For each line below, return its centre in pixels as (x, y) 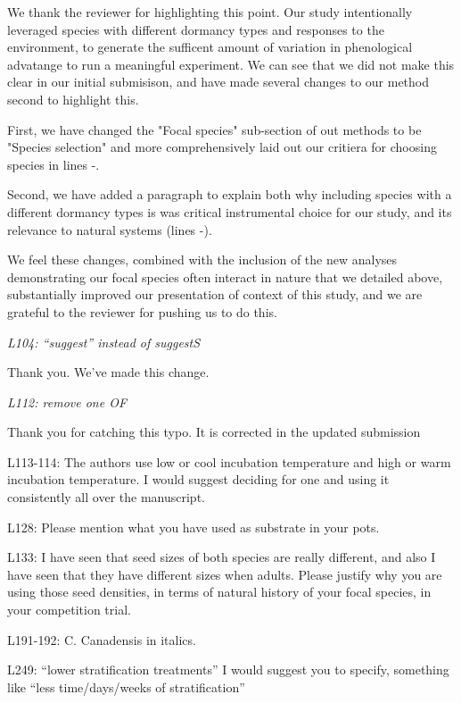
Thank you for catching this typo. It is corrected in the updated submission (214, 432)
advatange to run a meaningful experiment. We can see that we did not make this (231, 64)
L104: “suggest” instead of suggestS (104, 342)
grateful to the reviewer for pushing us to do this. (142, 311)
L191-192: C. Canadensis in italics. (102, 639)
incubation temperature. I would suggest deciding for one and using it (198, 479)
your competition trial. (69, 610)
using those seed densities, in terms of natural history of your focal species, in (219, 592)
